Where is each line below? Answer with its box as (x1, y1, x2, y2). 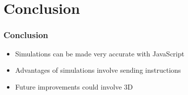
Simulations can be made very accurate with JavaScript (15, 48, 185, 58)
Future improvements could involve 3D (15, 81, 133, 92)
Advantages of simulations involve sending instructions (15, 65, 181, 75)
